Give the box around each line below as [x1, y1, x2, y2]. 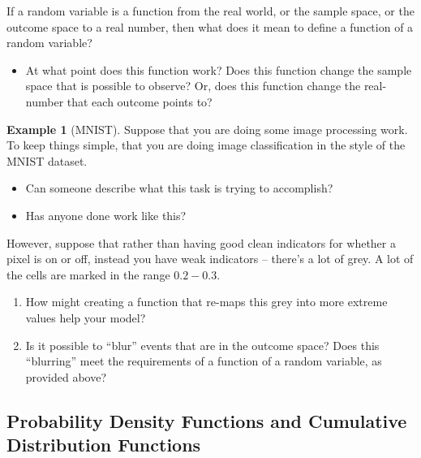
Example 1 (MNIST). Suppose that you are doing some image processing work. [6, 120, 408, 137]
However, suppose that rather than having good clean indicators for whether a [6, 234, 396, 251]
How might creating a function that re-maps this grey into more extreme [25, 293, 388, 310]
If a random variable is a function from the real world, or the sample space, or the [6, 2, 415, 19]
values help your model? [25, 309, 146, 326]
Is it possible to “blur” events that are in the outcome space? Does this [25, 336, 380, 353]
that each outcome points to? [67, 93, 213, 110]
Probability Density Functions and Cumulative [6, 408, 407, 433]
